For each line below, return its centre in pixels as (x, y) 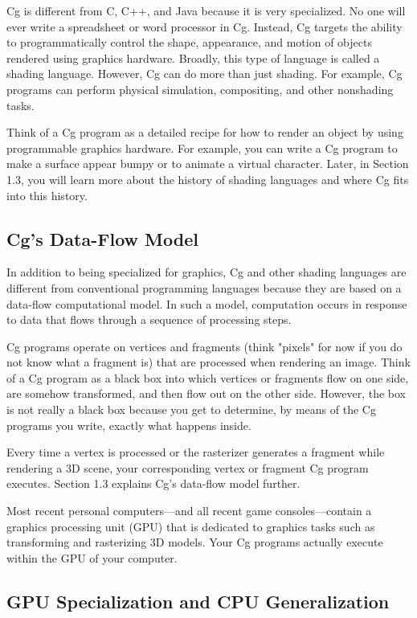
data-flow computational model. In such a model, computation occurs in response (207, 303)
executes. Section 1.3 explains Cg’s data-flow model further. (153, 483)
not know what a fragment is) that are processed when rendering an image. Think (208, 362)
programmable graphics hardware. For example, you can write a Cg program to (202, 147)
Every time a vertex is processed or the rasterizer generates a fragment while (196, 452)
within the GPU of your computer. (92, 557)
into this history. (47, 195)
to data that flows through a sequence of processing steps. (149, 319)
